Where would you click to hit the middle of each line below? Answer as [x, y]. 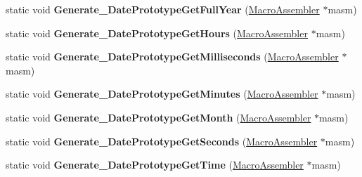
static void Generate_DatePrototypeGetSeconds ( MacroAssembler [162, 141]
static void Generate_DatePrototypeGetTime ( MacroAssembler [155, 165]
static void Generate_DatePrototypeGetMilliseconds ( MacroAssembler [172, 57]
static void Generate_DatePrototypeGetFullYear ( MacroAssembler [163, 9]
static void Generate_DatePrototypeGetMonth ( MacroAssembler [159, 117]
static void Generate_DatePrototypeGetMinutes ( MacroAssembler [162, 94]
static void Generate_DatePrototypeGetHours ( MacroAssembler [157, 33]
